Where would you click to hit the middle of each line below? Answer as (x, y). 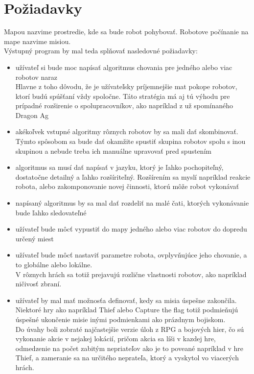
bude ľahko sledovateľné (51, 212)
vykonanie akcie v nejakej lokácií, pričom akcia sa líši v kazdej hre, (115, 339)
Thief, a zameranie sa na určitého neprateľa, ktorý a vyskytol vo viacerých (127, 358)
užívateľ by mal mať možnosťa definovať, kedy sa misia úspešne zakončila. (126, 300)
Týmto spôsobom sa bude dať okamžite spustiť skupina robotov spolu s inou (130, 141)
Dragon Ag (32, 115)
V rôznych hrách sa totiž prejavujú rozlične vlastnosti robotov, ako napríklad (131, 274)
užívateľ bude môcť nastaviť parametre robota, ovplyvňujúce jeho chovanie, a (131, 255)
